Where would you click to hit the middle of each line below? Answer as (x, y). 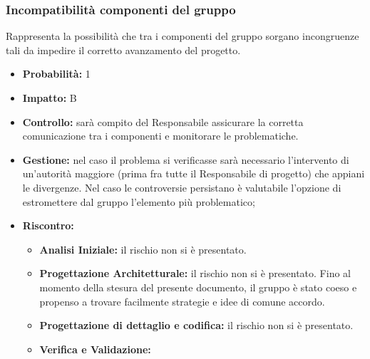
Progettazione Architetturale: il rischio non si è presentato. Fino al (195, 273)
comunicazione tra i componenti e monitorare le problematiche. (160, 136)
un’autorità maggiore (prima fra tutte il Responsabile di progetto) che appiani (194, 173)
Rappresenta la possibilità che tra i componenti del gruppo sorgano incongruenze (183, 36)
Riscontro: (48, 225)
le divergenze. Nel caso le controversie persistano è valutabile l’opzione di (182, 187)
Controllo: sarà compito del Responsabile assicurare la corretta (163, 121)
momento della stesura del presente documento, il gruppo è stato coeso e (198, 287)
